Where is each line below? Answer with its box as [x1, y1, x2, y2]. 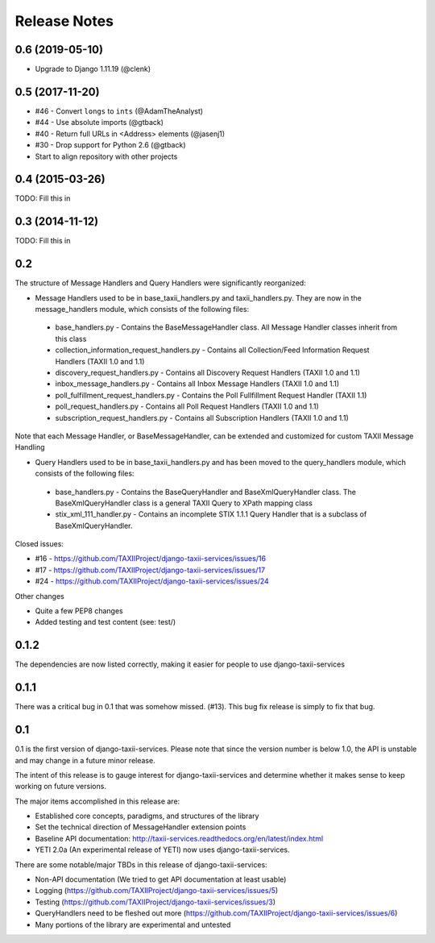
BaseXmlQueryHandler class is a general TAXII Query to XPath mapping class [55, 498, 313, 508]
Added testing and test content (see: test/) [35, 617, 176, 627]
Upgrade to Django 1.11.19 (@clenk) [35, 64, 151, 74]
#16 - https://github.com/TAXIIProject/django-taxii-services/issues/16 [35, 554, 266, 563]
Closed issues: [14, 539, 64, 549]
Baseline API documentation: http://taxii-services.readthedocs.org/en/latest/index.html [35, 833, 324, 843]
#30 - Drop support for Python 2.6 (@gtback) [35, 140, 186, 150]
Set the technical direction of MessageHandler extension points [35, 822, 246, 832]
